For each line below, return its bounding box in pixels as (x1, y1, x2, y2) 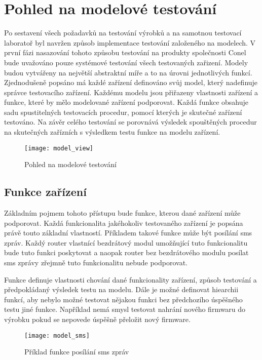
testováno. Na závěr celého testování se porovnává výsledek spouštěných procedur (4, 116, 257, 127)
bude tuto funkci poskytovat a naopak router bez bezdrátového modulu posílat (4, 247, 249, 258)
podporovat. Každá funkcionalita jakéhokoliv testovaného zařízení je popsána (4, 217, 243, 228)
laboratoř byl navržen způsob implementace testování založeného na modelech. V (4, 37, 256, 48)
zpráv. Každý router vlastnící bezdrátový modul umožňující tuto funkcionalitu (4, 237, 248, 248)
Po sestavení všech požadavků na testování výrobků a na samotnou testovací (4, 27, 242, 38)
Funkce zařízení (4, 184, 87, 199)
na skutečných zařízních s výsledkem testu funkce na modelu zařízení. (4, 127, 220, 137)
